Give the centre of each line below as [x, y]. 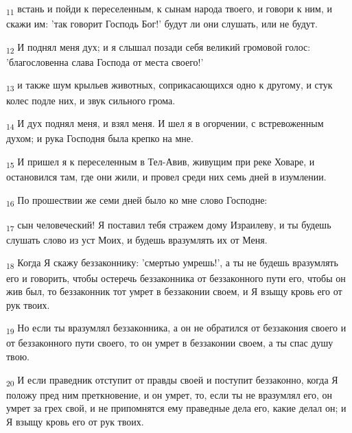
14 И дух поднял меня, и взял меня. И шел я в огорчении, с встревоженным [165, 124]
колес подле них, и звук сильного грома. [91, 100]
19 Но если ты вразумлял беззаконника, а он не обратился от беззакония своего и [176, 329]
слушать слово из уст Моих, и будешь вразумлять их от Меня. [137, 239]
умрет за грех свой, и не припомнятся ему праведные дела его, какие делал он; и [176, 408]
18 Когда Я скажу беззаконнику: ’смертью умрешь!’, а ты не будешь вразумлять [172, 264]
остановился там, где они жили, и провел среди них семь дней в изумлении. [166, 176]
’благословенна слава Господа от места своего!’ [105, 61]
